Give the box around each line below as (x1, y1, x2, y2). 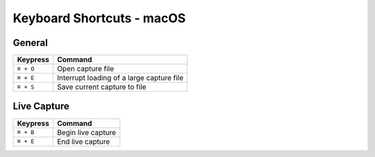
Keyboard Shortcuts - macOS (12, 10, 186, 26)
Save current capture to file (56, 82, 147, 92)
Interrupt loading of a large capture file (56, 73, 184, 83)
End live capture (56, 136, 110, 146)
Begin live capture (56, 127, 117, 137)
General (12, 37, 49, 49)
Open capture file (56, 64, 115, 74)
